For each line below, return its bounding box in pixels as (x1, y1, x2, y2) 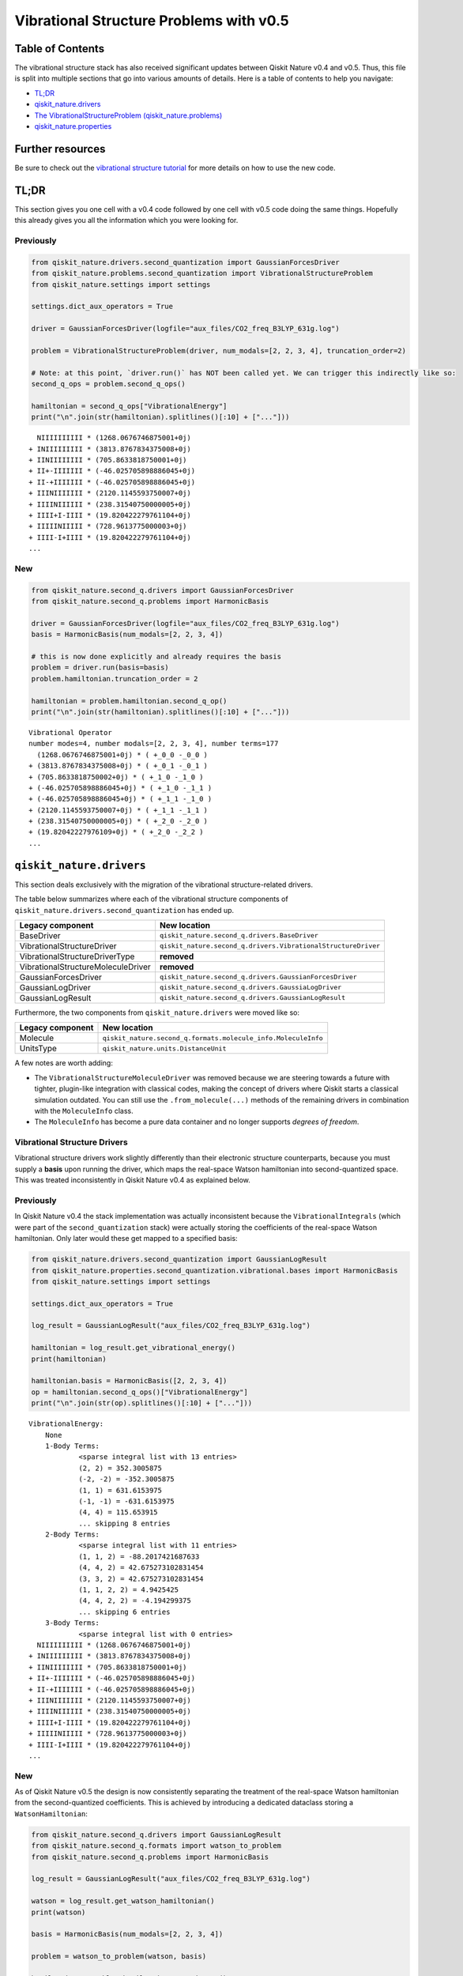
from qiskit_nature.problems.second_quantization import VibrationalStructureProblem (31, 269, 373, 278)
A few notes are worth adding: (14, 1058, 114, 1068)
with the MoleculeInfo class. (34, 1106, 134, 1115)
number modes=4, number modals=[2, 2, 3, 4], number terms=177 (28, 739, 279, 749)
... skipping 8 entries (78, 1518, 171, 1528)
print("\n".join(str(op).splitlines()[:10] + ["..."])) (31, 1399, 253, 1408)
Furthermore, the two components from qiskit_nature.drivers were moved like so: (14, 1008, 300, 1017)
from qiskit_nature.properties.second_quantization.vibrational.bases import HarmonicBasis (31, 1265, 398, 1275)
